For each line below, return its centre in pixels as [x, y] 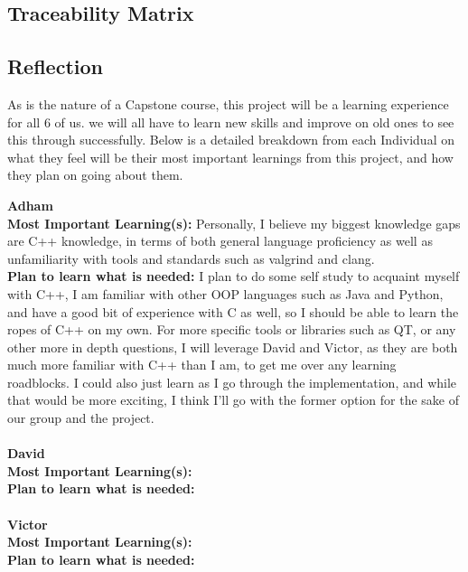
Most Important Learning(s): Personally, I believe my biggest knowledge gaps [234, 223]
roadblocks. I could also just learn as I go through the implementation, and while [232, 382]
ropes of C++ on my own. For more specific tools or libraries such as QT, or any [232, 329]
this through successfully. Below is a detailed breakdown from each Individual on [231, 140]
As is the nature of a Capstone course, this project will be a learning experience [228, 103]
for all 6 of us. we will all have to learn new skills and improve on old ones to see [231, 122]
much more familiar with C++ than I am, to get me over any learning [202, 365]
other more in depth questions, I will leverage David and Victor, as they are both [233, 347]
